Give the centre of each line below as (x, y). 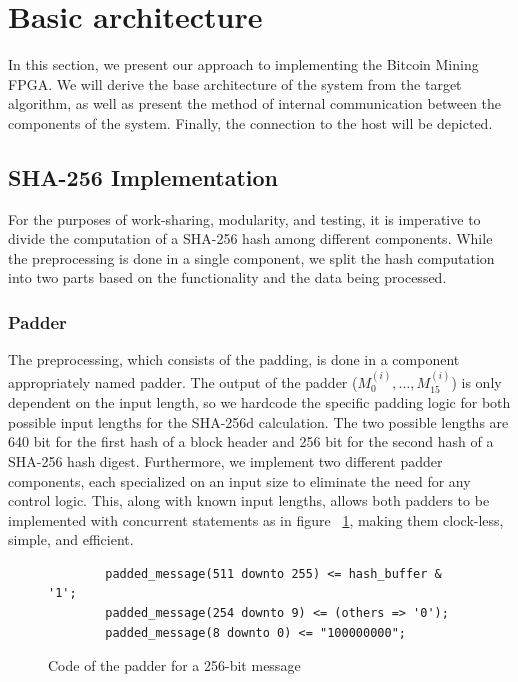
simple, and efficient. (71, 539)
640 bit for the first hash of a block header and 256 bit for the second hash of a (251, 441)
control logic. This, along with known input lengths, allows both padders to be (249, 500)
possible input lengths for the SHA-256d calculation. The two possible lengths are (258, 421)
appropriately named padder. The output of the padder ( (183, 381)
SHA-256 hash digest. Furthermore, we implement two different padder (225, 460)
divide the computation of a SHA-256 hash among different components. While (250, 238)
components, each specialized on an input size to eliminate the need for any (239, 480)
